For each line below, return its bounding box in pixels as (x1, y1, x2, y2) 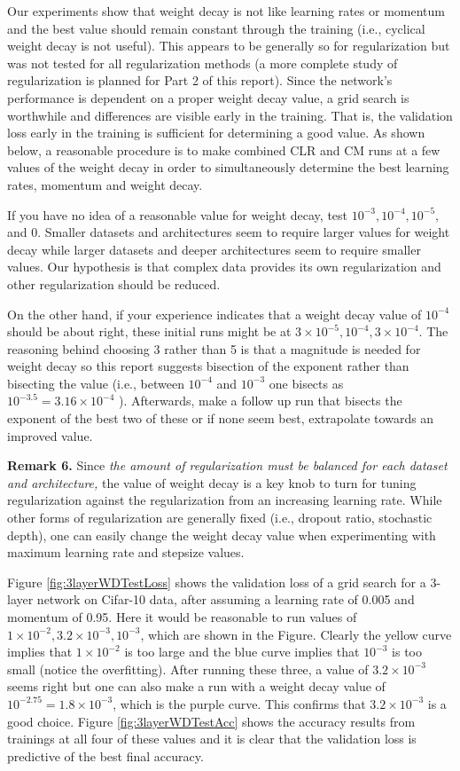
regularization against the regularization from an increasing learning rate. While (7, 491, 442, 509)
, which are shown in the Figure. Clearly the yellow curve (140, 625, 452, 643)
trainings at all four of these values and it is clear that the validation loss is (7, 729, 417, 748)
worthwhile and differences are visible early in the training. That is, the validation (7, 106, 453, 124)
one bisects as (269, 374, 344, 392)
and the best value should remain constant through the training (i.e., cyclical (7, 19, 425, 37)
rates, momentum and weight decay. (7, 175, 203, 193)
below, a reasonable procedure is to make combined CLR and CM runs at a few (7, 140, 441, 159)
